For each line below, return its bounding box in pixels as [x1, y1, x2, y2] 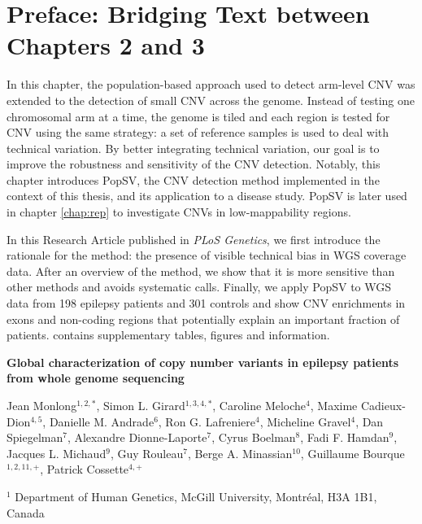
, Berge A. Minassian [187, 444, 293, 461]
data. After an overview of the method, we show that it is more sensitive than [7, 262, 395, 279]
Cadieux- [360, 397, 406, 413]
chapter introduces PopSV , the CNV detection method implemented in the [7, 171, 380, 188]
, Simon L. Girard [96, 397, 185, 413]
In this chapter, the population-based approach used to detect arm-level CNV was [7, 76, 415, 93]
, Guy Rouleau [110, 444, 184, 461]
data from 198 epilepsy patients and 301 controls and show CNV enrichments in [7, 295, 406, 312]
